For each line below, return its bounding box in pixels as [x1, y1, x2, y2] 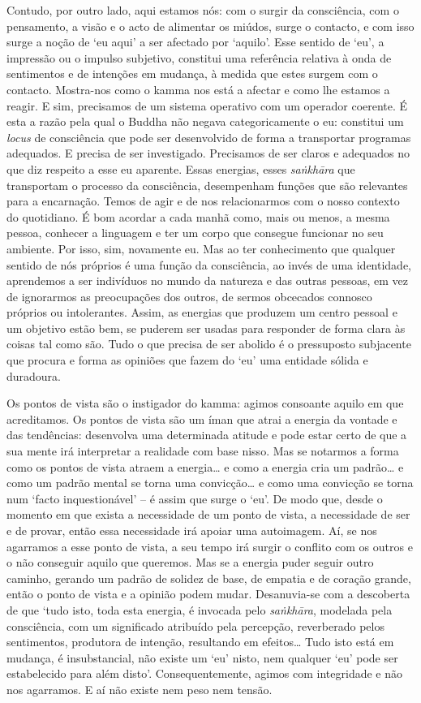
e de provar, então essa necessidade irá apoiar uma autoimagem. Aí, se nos [6, 522, 377, 538]
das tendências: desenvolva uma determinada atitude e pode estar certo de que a [6, 426, 407, 443]
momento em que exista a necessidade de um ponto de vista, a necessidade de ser [6, 506, 410, 523]
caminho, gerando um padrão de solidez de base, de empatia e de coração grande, [6, 569, 411, 586]
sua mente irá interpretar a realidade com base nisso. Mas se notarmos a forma [6, 442, 399, 459]
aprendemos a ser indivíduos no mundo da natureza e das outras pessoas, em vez [6, 272, 409, 289]
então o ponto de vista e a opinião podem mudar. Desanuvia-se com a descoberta [6, 585, 410, 602]
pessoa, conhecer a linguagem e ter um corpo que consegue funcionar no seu [6, 224, 384, 241]
